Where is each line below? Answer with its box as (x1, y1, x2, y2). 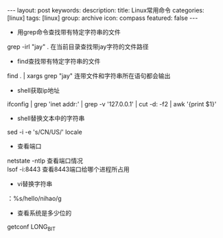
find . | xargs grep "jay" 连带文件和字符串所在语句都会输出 (7, 72, 171, 80)
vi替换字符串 (16, 180, 53, 188)
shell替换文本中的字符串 (16, 115, 85, 122)
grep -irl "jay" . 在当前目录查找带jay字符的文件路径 (7, 43, 149, 51)
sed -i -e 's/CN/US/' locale (7, 128, 82, 136)
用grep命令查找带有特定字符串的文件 (16, 28, 121, 36)
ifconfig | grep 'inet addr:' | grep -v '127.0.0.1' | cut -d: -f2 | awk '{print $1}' (7, 100, 217, 108)
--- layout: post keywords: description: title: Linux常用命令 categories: (7, 6, 204, 14)
